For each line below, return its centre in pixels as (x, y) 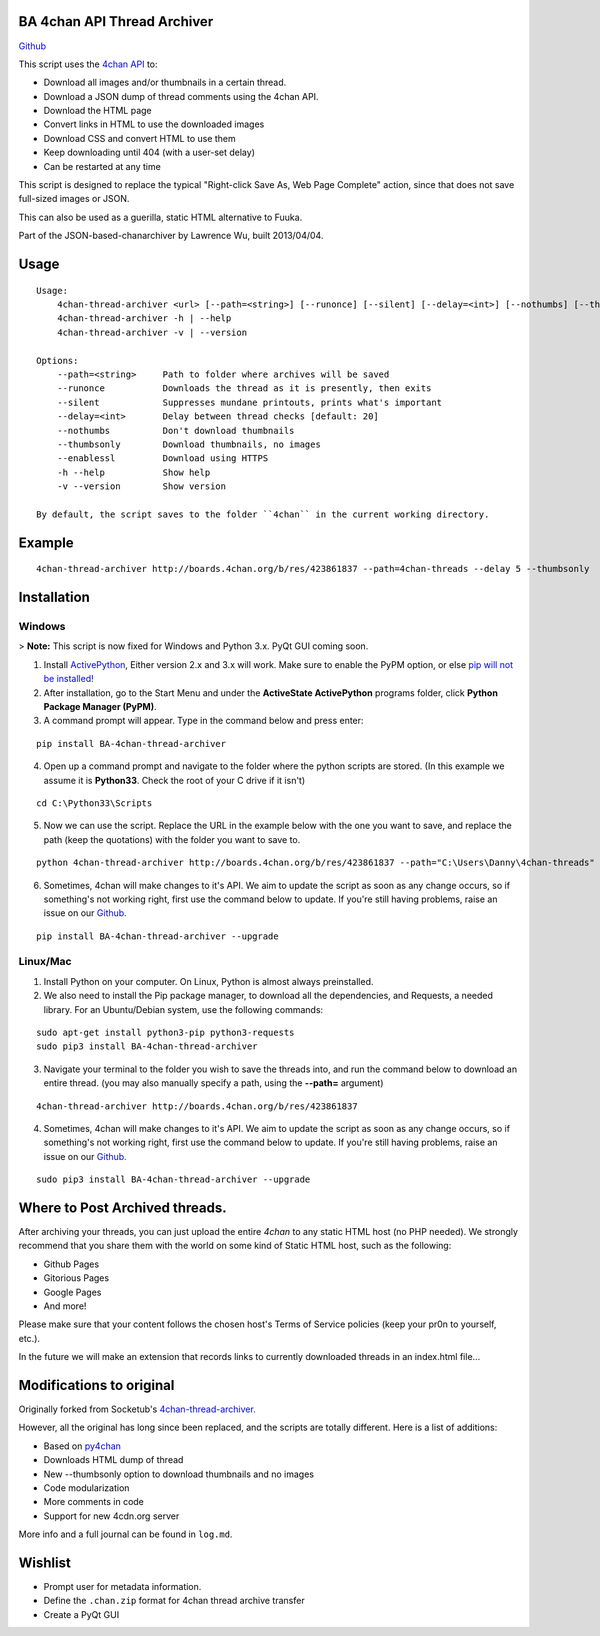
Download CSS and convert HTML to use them (140, 138)
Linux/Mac (45, 962)
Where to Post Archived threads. (122, 1207)
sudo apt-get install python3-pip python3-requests (165, 1032)
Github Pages (71, 1264)
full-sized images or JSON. (74, 199)
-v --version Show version (141, 486)
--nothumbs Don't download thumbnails (175, 430)
